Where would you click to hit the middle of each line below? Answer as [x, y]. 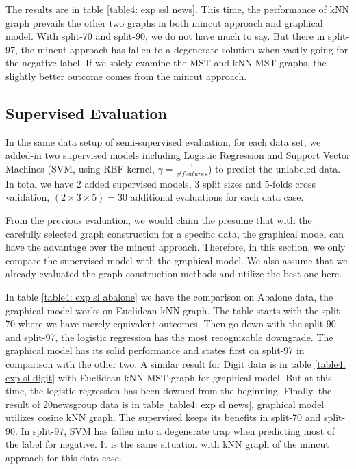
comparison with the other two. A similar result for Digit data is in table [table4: [176, 363]
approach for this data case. [64, 458]
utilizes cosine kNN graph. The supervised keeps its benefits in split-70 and [163, 417]
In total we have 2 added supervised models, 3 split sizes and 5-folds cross [161, 183]
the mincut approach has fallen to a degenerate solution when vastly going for [185, 49]
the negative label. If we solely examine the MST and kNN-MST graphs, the [166, 63]
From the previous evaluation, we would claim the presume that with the [159, 219]
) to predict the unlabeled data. [274, 168]
